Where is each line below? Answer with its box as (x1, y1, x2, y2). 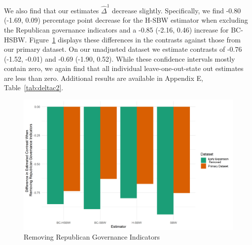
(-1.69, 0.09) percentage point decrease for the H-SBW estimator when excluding (4, 15, 248, 25)
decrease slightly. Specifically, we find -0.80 (112, 5, 241, 15)
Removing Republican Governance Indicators (24, 232, 160, 242)
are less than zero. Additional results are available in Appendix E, (4, 72, 203, 83)
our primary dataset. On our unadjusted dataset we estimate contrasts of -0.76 (4, 44, 242, 54)
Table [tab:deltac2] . (4, 82, 64, 93)
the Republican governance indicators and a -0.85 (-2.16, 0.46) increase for (4, 24, 229, 35)
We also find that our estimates (4, 5, 99, 15)
